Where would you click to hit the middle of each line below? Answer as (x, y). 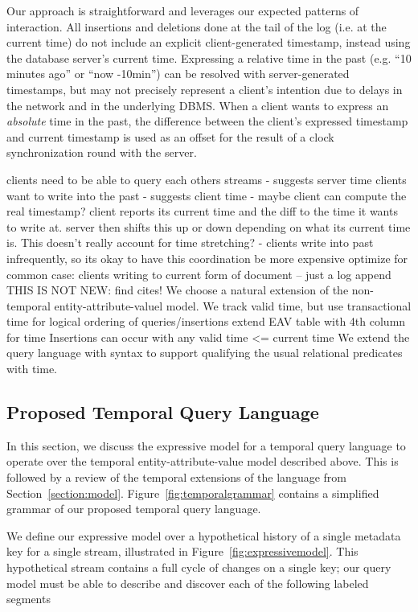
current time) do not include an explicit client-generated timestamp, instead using (209, 42)
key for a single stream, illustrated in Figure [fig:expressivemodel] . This (182, 551)
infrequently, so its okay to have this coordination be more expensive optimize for (207, 258)
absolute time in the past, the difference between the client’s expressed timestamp (207, 121)
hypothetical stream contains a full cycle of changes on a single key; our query (199, 567)
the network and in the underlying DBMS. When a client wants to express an (198, 105)
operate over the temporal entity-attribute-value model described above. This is (203, 461)
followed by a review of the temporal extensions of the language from (176, 477)
